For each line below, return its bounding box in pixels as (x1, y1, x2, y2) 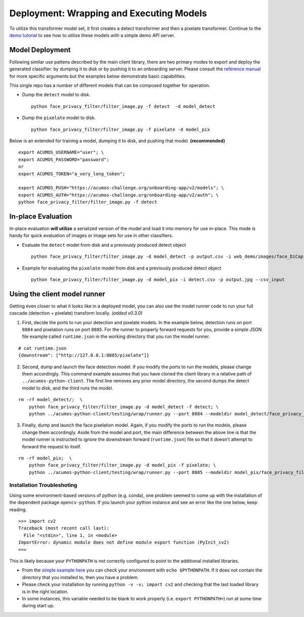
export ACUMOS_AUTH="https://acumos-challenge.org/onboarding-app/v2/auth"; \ (18, 192, 219, 198)
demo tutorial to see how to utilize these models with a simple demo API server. (9, 32, 175, 38)
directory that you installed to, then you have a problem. (22, 574, 139, 580)
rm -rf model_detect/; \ (18, 397, 83, 403)
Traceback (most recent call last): (18, 525, 109, 531)
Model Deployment (9, 46, 71, 54)
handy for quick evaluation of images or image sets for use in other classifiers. (9, 233, 173, 239)
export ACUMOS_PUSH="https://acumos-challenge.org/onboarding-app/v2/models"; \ (18, 185, 224, 191)
